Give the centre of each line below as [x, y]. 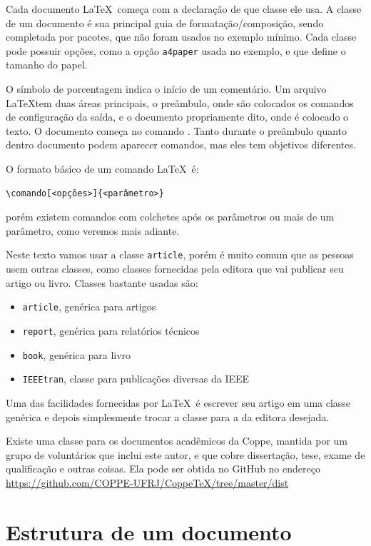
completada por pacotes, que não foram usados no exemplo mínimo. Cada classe [181, 37]
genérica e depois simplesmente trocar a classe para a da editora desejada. [168, 416]
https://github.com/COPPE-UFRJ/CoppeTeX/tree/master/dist [147, 482]
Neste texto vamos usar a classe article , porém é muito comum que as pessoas [180, 254]
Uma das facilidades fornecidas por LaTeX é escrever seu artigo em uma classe [178, 402]
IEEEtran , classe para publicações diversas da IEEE [136, 379]
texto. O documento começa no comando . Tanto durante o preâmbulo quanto [177, 130]
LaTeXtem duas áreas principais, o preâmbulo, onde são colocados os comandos [180, 102]
